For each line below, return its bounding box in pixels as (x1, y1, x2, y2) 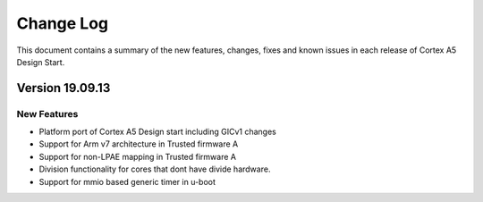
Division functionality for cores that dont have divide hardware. (38, 164, 271, 174)
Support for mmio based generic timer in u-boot (38, 176, 216, 187)
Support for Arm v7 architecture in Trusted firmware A (38, 139, 239, 149)
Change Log (16, 13, 109, 33)
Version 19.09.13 (16, 80, 111, 96)
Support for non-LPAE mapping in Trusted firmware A (38, 151, 237, 162)
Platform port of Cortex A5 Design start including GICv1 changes (38, 126, 276, 138)
